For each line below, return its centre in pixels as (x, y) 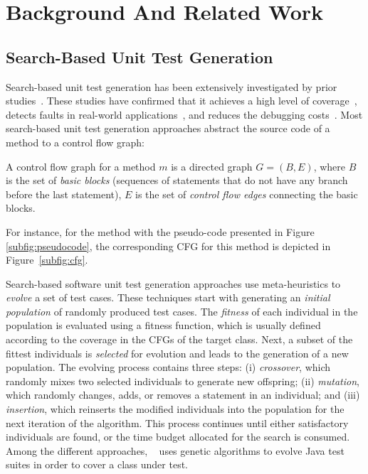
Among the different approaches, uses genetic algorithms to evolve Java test (175, 450)
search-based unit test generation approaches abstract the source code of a (168, 128)
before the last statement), (64, 194)
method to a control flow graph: (75, 142)
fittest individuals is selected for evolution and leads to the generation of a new (177, 353)
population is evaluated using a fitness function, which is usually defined (163, 325)
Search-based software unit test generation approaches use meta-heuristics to (173, 283)
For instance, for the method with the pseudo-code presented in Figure (160, 231)
